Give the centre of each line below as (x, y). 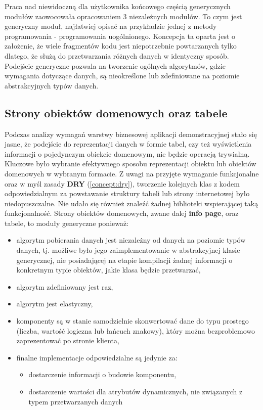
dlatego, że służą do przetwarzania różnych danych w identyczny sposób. (117, 55)
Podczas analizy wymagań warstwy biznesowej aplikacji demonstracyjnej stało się (131, 134)
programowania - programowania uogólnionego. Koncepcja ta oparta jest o (120, 36)
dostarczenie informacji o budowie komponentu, (102, 374)
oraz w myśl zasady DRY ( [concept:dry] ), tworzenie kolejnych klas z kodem (122, 183)
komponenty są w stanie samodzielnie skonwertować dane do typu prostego (133, 321)
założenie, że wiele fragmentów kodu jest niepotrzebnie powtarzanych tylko (121, 46)
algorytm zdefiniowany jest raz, (65, 286)
